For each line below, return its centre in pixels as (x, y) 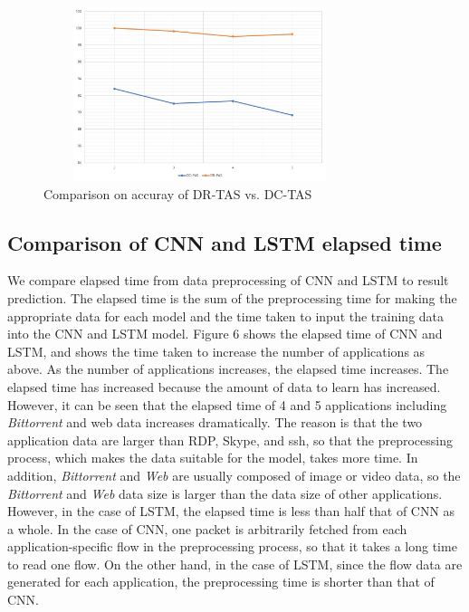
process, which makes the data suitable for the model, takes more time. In (213, 458)
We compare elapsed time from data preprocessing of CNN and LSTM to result (228, 280)
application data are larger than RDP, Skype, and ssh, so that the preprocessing (230, 440)
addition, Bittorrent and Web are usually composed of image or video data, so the (234, 475)
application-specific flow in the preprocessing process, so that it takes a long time (232, 546)
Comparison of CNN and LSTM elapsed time (225, 242)
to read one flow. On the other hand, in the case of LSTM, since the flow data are (235, 564)
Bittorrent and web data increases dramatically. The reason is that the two (215, 422)
